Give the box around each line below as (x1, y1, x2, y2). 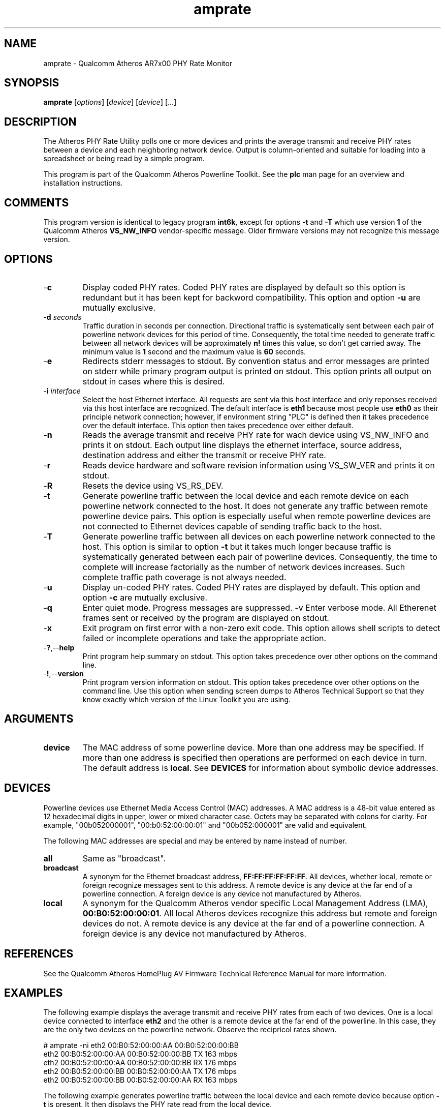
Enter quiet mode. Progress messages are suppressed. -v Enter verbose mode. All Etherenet (82, 602, 436, 613)
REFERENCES (4, 947, 74, 961)
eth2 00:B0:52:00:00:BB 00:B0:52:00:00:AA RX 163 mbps (43, 1075, 237, 1085)
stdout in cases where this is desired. (82, 376, 225, 386)
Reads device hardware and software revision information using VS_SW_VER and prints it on (82, 460, 435, 470)
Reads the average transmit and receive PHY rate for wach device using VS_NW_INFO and (82, 429, 429, 440)
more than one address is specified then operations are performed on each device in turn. (82, 752, 427, 763)
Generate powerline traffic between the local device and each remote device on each (82, 490, 409, 501)
